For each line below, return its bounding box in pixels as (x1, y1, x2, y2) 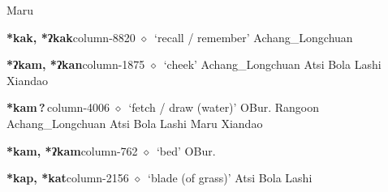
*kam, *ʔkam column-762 (6, 142, 138, 159)
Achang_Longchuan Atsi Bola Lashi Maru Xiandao (6, 114, 263, 131)
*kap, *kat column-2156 (6, 169, 129, 186)
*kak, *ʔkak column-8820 (6, 28, 136, 45)
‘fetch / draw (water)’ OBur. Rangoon (128, 99, 320, 116)
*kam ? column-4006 (6, 99, 110, 116)
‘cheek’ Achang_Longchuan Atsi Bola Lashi (163, 56, 382, 73)
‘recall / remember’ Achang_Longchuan (154, 28, 353, 45)
